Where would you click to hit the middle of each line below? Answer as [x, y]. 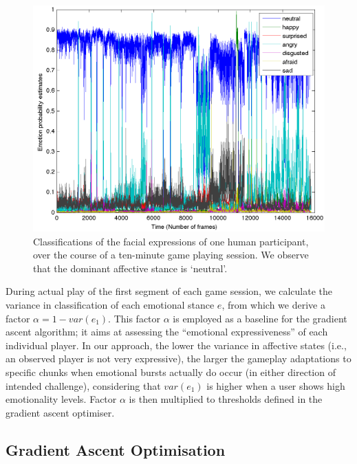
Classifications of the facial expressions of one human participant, [171, 241]
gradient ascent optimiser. [60, 412]
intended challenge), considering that [83, 385]
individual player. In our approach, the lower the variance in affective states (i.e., [176, 345]
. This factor [134, 318]
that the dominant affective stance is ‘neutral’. [130, 268]
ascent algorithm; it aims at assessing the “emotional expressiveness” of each [167, 332]
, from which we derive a [273, 304]
